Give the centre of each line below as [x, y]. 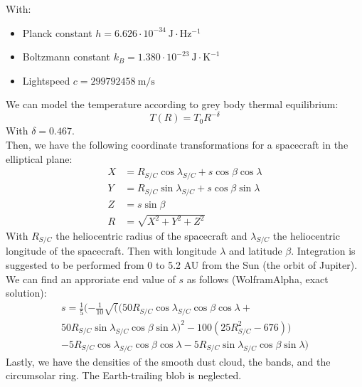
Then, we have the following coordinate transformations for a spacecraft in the [177, 145]
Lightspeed [46, 80]
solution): [26, 293]
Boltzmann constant [66, 57]
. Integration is [323, 251]
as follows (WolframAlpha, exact [257, 279]
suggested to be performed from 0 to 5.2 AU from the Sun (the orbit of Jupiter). [182, 264]
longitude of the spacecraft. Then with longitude [111, 251]
